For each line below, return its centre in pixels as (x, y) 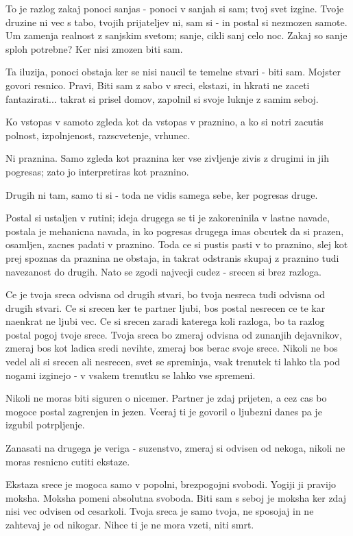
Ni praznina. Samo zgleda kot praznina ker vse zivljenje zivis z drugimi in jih (168, 158)
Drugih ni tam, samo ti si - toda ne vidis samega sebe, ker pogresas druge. (162, 194)
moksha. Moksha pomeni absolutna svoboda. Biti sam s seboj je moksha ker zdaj (176, 497)
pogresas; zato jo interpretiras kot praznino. (97, 171)
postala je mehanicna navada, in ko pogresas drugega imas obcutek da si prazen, (175, 231)
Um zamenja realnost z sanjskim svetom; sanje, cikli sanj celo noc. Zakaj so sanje (176, 35)
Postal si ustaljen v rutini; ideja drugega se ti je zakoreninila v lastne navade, (168, 218)
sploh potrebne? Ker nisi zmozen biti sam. (94, 48)
